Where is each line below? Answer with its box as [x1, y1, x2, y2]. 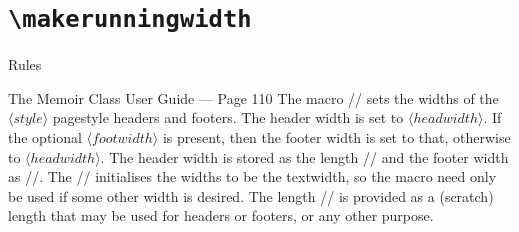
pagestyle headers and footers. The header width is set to [52, 107, 404, 128]
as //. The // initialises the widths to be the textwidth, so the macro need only [8, 166, 497, 187]
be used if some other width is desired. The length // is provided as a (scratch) [8, 185, 494, 206]
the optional [8, 127, 82, 148]
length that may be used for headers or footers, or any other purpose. [8, 205, 434, 226]
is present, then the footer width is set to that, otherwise [162, 127, 511, 148]
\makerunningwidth [8, 5, 252, 34]
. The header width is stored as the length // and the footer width [100, 146, 509, 167]
